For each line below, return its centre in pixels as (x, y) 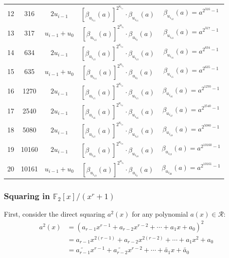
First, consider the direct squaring (55, 214)
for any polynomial (160, 214)
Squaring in (27, 196)
